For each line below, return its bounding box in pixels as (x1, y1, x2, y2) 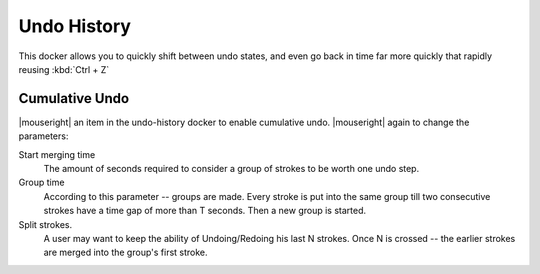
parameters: (18, 130, 69, 142)
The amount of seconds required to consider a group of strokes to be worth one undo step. (43, 163, 420, 175)
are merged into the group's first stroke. (43, 246, 209, 259)
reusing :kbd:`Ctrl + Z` (18, 63, 110, 75)
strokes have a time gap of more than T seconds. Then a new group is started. (43, 205, 367, 217)
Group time (18, 176, 65, 189)
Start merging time (18, 148, 96, 160)
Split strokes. (18, 218, 73, 230)
